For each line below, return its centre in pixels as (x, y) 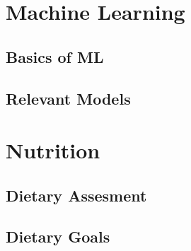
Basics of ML (55, 56)
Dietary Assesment (76, 195)
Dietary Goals (58, 237)
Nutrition (53, 150)
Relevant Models (68, 98)
